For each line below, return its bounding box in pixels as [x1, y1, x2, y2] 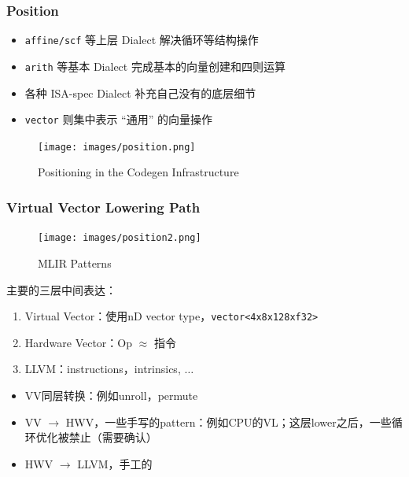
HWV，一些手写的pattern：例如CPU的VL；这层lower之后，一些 [65, 413, 392, 430]
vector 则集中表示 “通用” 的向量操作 [24, 111, 212, 128]
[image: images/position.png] [38, 141, 196, 153]
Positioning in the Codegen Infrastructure [38, 164, 239, 180]
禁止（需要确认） [68, 429, 157, 446]
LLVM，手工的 [77, 455, 153, 471]
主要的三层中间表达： [6, 281, 116, 298]
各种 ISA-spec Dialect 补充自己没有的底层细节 [24, 84, 256, 101]
